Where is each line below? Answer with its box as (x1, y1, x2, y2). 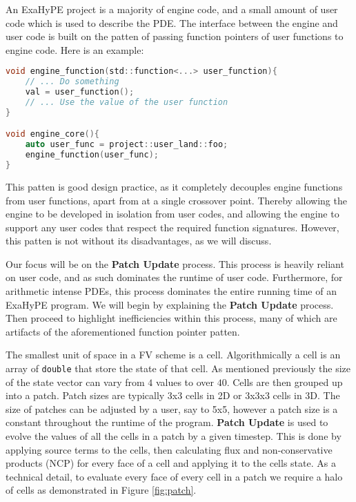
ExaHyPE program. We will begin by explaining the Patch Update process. (6, 297, 334, 311)
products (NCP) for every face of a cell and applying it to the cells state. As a (6, 456, 336, 470)
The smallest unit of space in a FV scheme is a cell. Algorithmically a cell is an (6, 347, 341, 362)
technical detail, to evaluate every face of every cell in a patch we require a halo (6, 469, 343, 483)
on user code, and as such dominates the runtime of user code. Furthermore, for (6, 270, 343, 284)
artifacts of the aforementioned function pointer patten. (6, 324, 240, 338)
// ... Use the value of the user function (25, 97, 228, 107)
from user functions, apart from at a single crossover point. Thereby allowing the (6, 193, 347, 207)
